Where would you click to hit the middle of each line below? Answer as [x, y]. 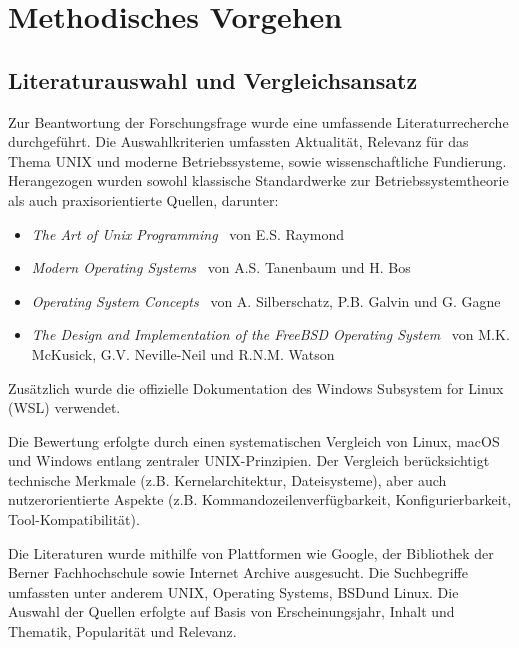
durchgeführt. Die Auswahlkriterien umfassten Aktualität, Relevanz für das [238, 141]
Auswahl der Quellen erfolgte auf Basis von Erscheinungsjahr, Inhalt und [231, 611]
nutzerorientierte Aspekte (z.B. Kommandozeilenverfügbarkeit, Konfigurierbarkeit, [260, 499]
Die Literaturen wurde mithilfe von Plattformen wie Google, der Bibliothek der [251, 552]
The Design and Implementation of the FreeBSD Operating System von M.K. [270, 334]
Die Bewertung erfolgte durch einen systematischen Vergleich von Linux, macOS [254, 440]
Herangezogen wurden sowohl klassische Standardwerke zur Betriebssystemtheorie [258, 180]
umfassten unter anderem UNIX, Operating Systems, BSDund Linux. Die [233, 591]
